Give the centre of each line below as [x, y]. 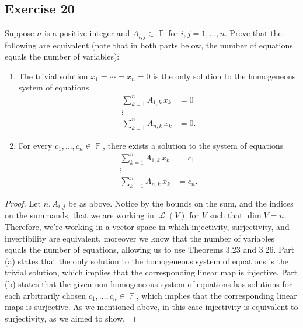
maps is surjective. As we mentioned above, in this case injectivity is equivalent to [151, 307]
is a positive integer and [87, 33]
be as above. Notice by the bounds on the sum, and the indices [181, 203]
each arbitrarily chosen [46, 295]
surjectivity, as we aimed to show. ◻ [70, 318]
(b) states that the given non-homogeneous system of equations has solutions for [149, 284]
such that [226, 215]
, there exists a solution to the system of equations [193, 145]
